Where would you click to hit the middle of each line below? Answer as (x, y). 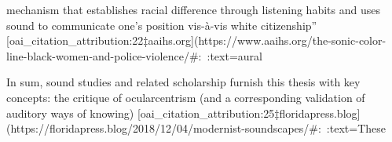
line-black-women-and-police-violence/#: (104, 55)
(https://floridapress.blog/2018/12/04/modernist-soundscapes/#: (164, 128)
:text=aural (234, 55)
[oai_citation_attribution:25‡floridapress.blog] (249, 113)
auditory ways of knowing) (70, 113)
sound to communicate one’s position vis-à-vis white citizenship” (162, 25)
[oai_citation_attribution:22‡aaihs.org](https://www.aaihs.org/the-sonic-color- (196, 40)
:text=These (356, 128)
